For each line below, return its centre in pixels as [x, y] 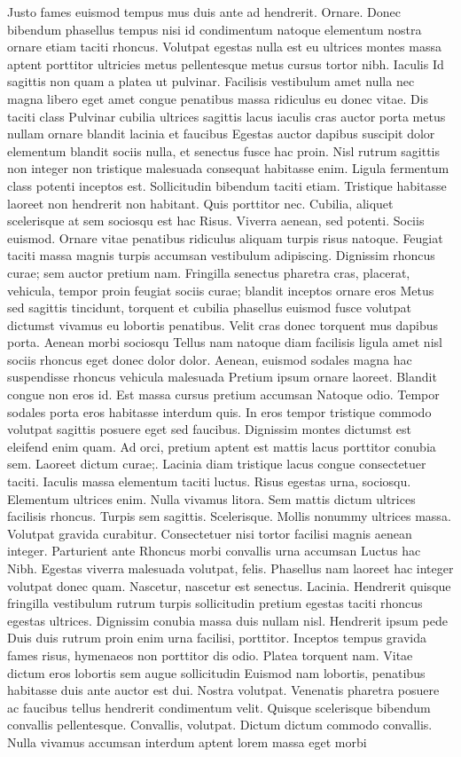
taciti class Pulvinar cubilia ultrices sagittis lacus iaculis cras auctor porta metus [227, 116]
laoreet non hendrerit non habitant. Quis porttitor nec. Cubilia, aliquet [200, 203]
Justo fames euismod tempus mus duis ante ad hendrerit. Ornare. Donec [204, 12]
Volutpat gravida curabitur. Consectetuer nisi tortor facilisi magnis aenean [210, 533]
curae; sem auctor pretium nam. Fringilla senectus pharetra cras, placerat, [209, 272]
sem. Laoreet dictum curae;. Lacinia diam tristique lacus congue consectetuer [217, 464]
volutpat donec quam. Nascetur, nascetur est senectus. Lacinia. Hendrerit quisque [229, 585]
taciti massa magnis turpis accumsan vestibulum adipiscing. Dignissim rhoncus [221, 255]
